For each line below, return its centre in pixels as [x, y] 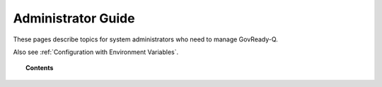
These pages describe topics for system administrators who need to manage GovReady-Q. [146, 39]
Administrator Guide [74, 18]
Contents [40, 68]
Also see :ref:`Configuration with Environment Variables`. [96, 52]
